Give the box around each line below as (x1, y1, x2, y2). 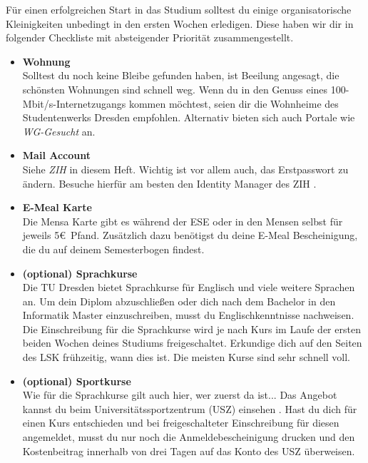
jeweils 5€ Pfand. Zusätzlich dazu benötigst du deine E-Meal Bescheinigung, (22, 228, 358, 243)
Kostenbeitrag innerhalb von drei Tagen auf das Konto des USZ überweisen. (22, 443, 355, 458)
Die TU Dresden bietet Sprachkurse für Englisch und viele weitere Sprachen (22, 280, 355, 295)
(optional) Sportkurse (22, 373, 131, 388)
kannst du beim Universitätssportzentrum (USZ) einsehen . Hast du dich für (22, 401, 357, 416)
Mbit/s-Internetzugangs (22, 96, 126, 111)
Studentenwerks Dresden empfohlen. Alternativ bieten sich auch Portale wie (22, 110, 355, 125)
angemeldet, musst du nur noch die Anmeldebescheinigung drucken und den (22, 429, 355, 444)
